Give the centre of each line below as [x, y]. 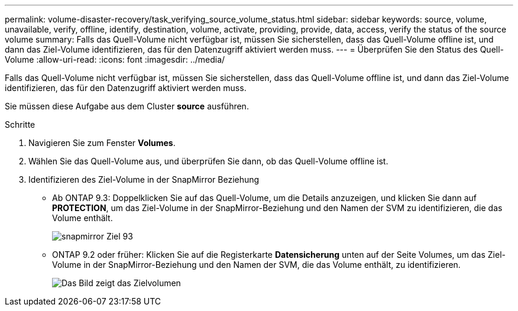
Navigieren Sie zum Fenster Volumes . [102, 143]
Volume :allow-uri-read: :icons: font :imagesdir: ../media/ [115, 59]
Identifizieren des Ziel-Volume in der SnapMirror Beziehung [144, 179]
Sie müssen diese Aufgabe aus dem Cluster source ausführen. [127, 106]
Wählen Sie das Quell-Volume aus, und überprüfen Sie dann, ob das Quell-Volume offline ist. [208, 161]
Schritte [20, 124]
